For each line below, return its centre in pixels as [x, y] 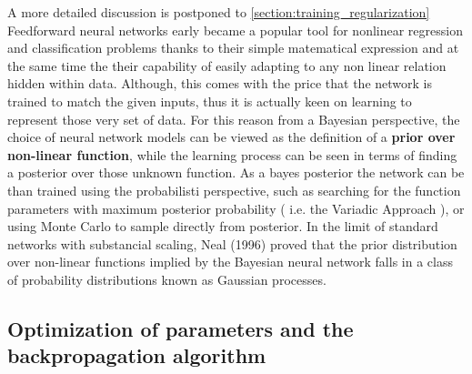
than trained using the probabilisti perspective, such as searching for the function [234, 190]
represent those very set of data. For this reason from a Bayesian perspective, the [234, 119]
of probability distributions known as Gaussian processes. [167, 279]
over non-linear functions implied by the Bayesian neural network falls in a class [230, 262]
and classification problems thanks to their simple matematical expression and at [233, 48]
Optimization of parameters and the [181, 328]
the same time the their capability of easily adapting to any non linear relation [227, 65]
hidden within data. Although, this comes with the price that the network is [220, 83]
